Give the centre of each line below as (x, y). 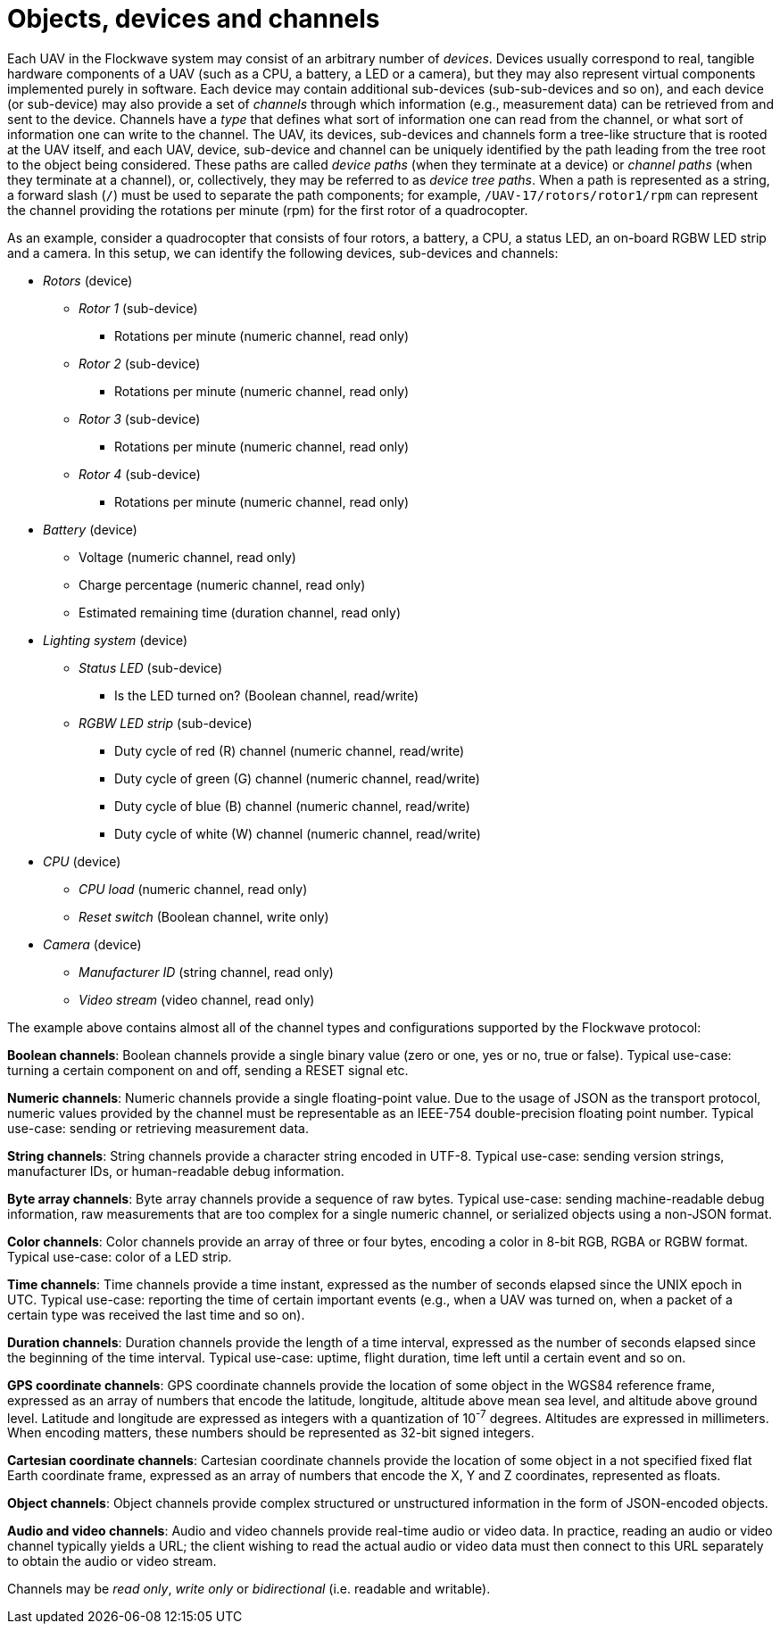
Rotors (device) (88, 280)
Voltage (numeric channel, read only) (187, 557)
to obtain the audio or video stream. (112, 1561)
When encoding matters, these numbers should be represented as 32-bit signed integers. (271, 1433)
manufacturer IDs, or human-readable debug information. (176, 1171)
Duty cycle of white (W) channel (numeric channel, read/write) (298, 833)
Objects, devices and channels (194, 19)
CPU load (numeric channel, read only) (193, 889)
